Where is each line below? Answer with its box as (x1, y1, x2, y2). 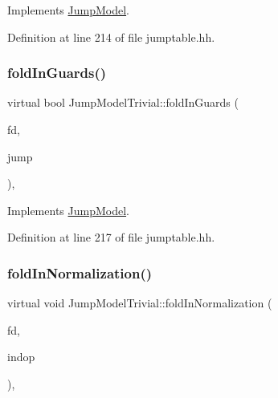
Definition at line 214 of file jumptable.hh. (7, 28, 215, 45)
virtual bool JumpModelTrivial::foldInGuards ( (7, 94, 239, 111)
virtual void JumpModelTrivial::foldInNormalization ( (7, 294, 272, 311)
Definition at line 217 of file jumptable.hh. (7, 229, 215, 246)
